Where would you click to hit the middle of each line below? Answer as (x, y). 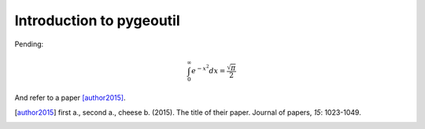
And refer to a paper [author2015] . (70, 98)
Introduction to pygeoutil (97, 20)
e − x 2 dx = (209, 69)
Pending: (29, 44)
